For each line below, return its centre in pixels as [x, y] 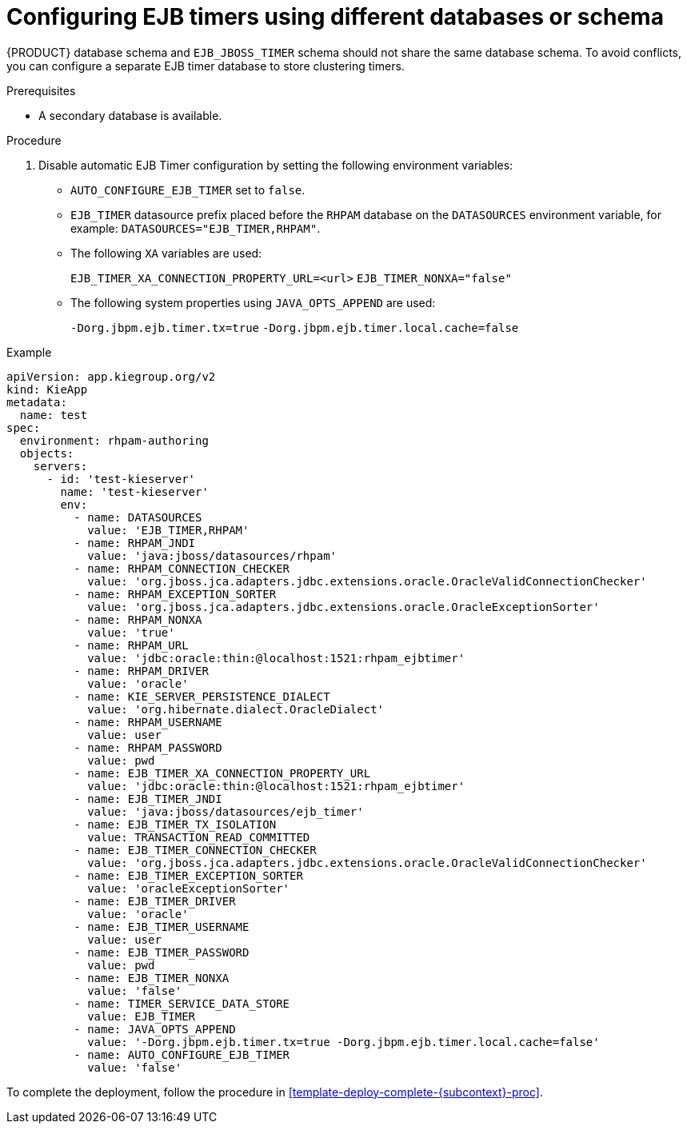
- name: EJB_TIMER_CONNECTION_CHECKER [195, 850]
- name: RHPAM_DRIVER [141, 671]
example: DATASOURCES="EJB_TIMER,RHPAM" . [196, 228]
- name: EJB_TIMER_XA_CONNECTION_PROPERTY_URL [222, 773]
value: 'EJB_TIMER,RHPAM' [168, 530]
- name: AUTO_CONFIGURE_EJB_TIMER [182, 1054]
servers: [60, 466]
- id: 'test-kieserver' [121, 479]
